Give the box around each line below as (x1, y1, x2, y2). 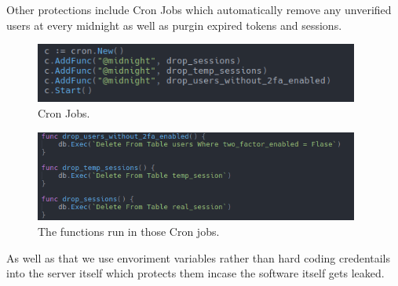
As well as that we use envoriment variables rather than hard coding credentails (6, 249, 391, 266)
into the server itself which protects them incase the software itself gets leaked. (6, 265, 385, 281)
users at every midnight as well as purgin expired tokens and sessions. (6, 16, 342, 33)
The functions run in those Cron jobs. (38, 223, 220, 240)
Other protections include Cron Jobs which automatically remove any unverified (6, 2, 392, 17)
